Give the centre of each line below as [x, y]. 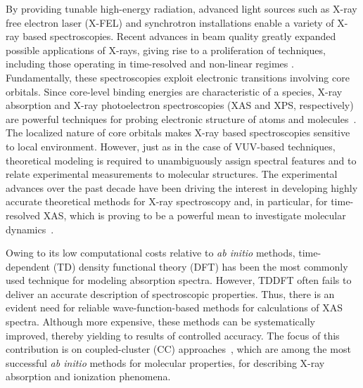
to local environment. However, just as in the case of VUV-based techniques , [171, 146]
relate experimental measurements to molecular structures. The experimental [172, 174]
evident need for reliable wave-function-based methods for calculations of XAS [174, 308]
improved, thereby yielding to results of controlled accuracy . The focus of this [173, 335]
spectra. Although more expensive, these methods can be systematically [160, 322]
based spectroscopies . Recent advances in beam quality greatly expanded [179, 36]
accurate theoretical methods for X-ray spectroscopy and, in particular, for [167, 201]
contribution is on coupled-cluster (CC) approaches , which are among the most [178, 349]
